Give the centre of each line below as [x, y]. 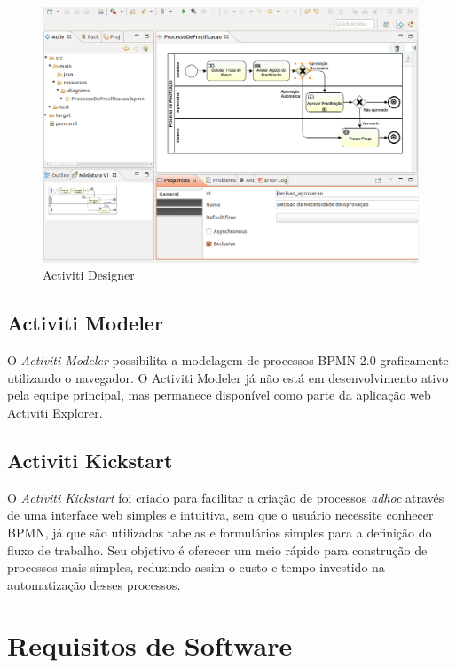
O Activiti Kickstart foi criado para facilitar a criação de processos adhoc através [226, 497]
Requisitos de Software [150, 645]
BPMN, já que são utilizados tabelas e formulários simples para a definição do [220, 532]
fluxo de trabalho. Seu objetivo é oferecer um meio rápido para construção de [217, 549]
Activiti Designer [89, 275]
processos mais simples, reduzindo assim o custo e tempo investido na [196, 567]
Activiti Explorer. [55, 412]
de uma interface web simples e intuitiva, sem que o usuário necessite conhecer [220, 515]
